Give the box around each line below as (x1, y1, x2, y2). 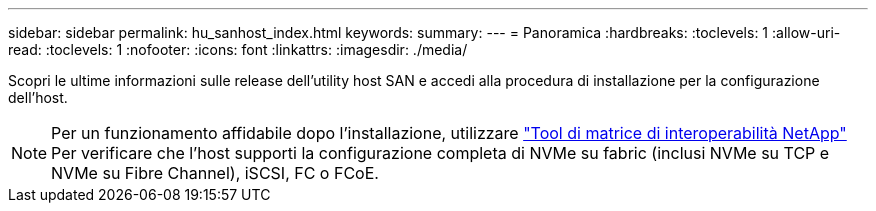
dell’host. (8, 89, 68, 106)
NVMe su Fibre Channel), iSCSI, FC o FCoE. (51, 163, 379, 183)
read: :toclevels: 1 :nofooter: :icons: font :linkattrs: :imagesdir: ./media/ (8, 41, 468, 58)
